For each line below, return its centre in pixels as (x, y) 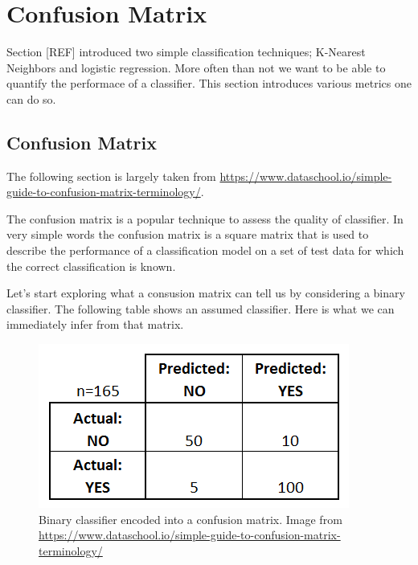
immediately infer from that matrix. (95, 324)
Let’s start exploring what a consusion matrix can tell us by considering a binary (206, 293)
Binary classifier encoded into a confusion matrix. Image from (191, 519)
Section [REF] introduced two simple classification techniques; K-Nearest (186, 52)
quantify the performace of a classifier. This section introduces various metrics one (209, 83)
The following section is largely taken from (111, 176)
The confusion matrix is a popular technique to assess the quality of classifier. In (205, 218)
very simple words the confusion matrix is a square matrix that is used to (188, 234)
